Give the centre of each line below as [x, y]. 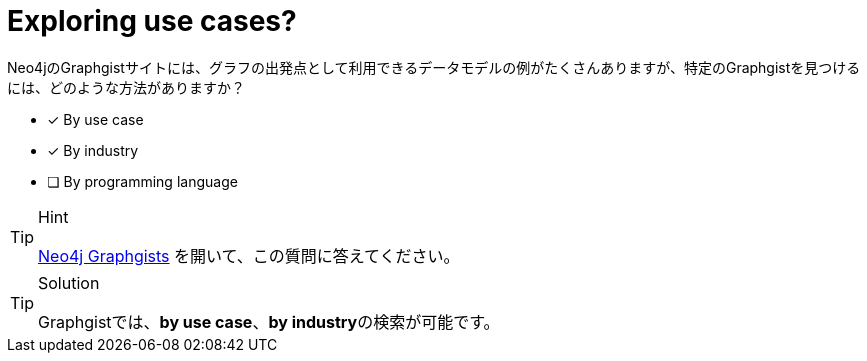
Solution [69, 282]
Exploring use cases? [152, 21]
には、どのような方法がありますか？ [126, 87]
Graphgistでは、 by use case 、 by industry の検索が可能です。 [269, 321]
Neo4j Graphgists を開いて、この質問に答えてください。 [249, 255]
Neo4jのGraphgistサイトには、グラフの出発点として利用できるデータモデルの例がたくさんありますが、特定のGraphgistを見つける [434, 67]
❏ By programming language [142, 181]
